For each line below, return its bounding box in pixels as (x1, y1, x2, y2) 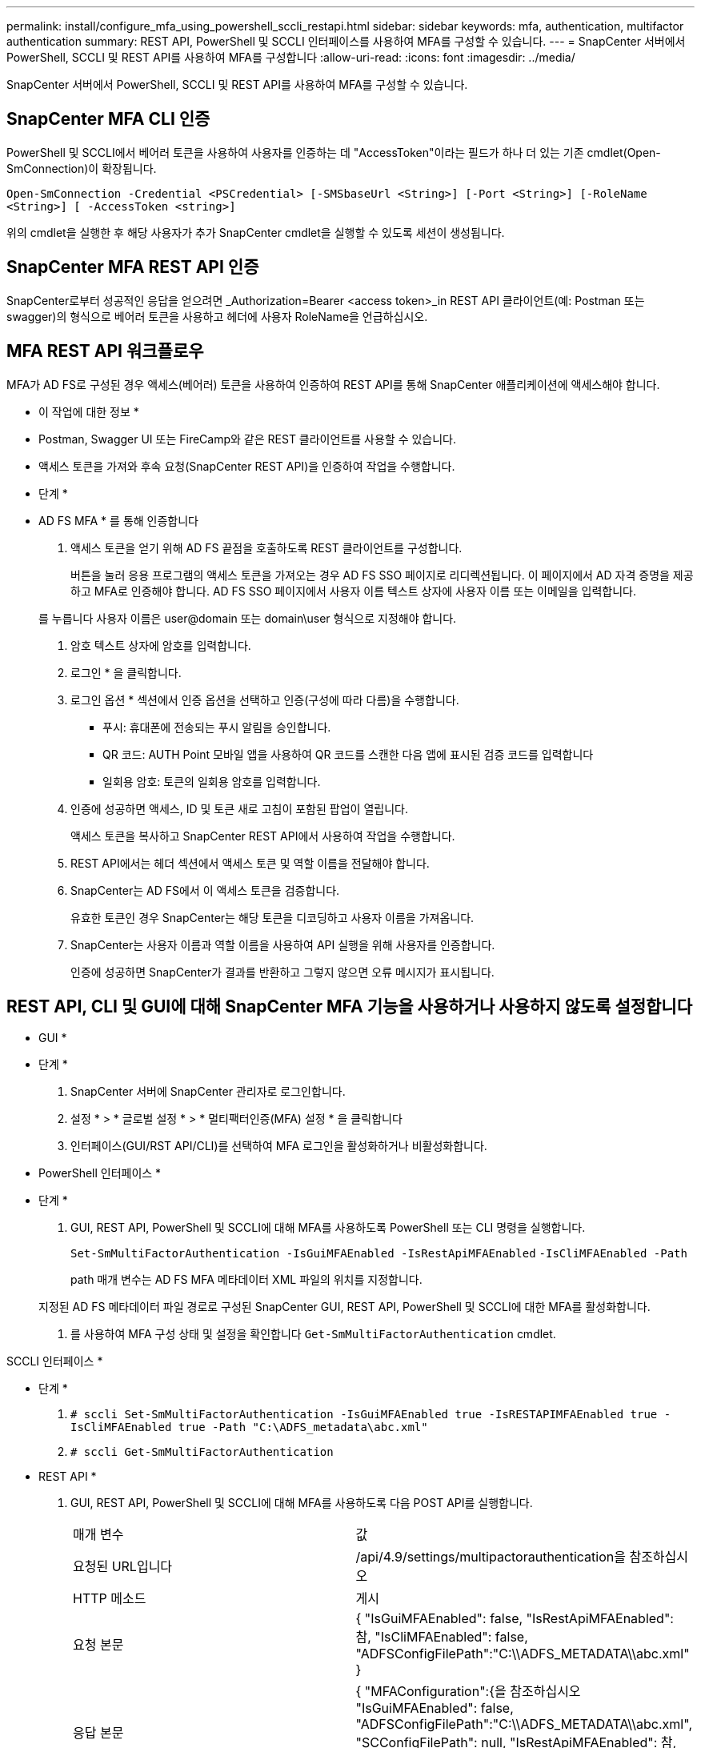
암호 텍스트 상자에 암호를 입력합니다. (70, 638, 251, 652)
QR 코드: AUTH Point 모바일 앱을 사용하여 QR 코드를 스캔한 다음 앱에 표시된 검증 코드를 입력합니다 (102, 747, 594, 761)
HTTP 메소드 (73, 1590, 146, 1607)
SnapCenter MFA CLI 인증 (6, 109, 210, 130)
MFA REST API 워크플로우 (6, 341, 204, 362)
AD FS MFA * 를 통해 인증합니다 (38, 513, 198, 527)
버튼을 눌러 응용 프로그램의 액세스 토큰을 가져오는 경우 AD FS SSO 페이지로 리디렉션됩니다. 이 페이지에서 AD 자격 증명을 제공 (70, 567, 694, 582)
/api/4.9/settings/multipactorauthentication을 (355, 1549, 626, 1566)
